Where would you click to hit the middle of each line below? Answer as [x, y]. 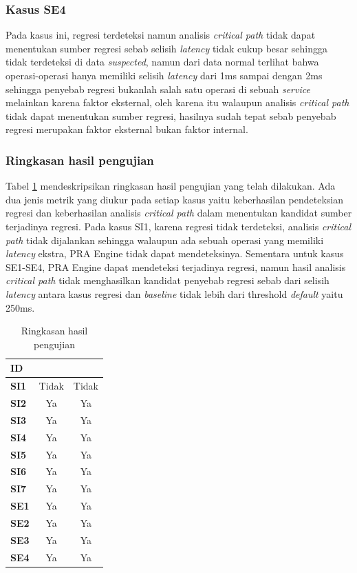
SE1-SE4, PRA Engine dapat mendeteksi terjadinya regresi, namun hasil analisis [176, 267]
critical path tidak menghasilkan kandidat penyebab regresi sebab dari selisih [167, 280]
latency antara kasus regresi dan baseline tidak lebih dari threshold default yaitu [174, 293]
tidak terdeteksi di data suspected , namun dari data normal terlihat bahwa [162, 62]
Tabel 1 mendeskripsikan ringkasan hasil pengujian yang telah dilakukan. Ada [171, 186]
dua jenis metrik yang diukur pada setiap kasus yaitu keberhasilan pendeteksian [175, 199]
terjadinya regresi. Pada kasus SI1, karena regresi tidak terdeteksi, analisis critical [178, 226]
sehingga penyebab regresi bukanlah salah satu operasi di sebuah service [158, 89]
